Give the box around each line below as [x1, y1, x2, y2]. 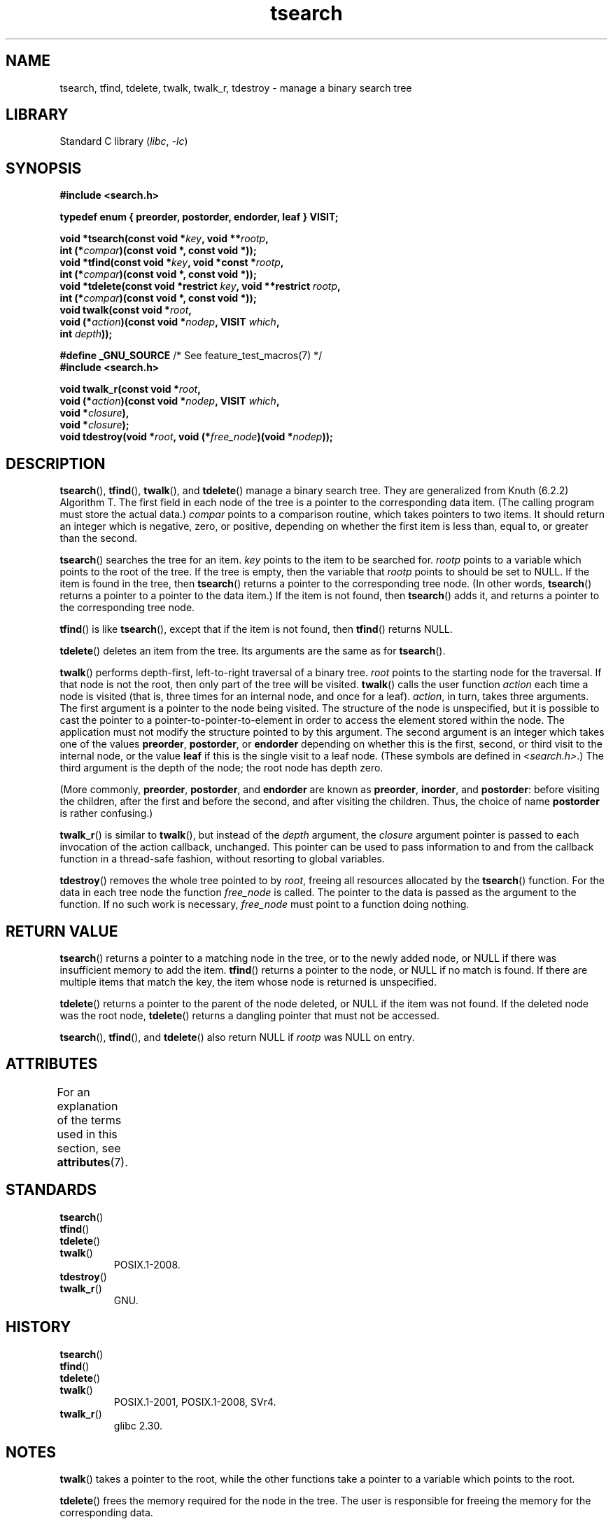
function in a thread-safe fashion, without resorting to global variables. [59, 853, 385, 865]
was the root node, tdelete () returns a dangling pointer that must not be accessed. [59, 1009, 439, 1021]
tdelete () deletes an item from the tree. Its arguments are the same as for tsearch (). [59, 645, 446, 657]
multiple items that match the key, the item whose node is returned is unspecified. [59, 975, 437, 988]
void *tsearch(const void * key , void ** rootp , [59, 232, 269, 245]
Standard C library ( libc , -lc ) [59, 135, 188, 148]
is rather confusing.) [59, 807, 153, 820]
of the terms [57, 1112, 122, 1127]
